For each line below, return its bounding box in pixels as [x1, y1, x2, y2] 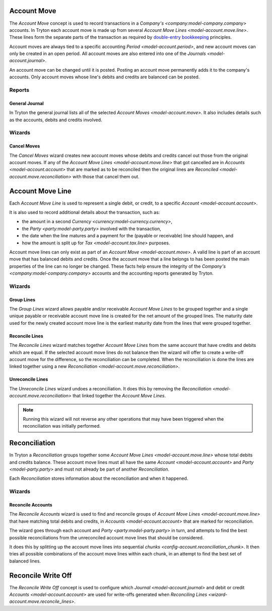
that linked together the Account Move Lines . [72, 393, 166, 399]
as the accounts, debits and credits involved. [9, 117, 103, 123]
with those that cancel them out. [72, 173, 140, 179]
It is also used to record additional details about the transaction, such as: [9, 210, 160, 216]
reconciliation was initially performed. [23, 423, 101, 429]
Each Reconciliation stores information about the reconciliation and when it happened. [9, 475, 188, 482]
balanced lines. [9, 558, 41, 564]
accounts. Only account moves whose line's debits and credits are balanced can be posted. [9, 74, 200, 80]
